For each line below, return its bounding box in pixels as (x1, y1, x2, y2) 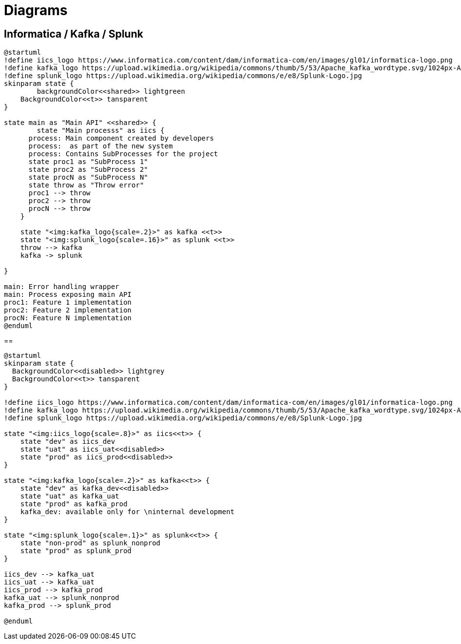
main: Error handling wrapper (4, 283, 120, 291)
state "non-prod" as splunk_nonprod (20, 539, 161, 547)
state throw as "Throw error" (28, 181, 144, 189)
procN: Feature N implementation (4, 314, 132, 322)
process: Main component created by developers (28, 134, 214, 143)
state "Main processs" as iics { (37, 126, 165, 135)
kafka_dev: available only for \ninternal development (20, 508, 235, 516)
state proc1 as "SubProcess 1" (28, 158, 148, 166)
